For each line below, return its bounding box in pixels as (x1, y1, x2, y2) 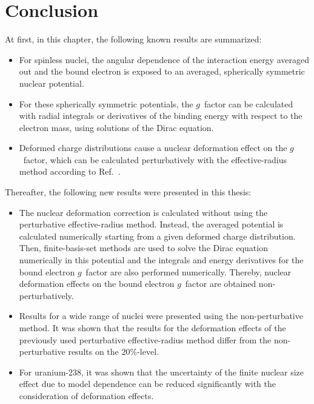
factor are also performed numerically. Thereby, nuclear (85, 265, 292, 278)
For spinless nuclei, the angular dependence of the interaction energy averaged (19, 53, 309, 66)
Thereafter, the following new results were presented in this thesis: (5, 186, 252, 198)
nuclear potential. (19, 76, 84, 89)
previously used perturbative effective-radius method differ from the (19, 333, 272, 346)
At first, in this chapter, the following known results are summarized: (5, 33, 262, 45)
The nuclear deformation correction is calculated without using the (19, 206, 268, 218)
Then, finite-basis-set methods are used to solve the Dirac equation (19, 241, 268, 254)
